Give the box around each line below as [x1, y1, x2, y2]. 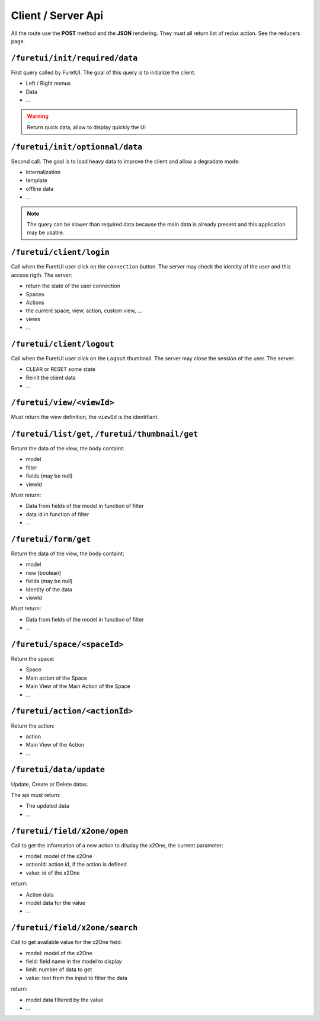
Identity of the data [25, 585, 72, 593]
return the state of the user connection [25, 282, 121, 290]
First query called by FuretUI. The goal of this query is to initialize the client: [11, 69, 196, 76]
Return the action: [11, 722, 55, 729]
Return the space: [11, 655, 55, 662]
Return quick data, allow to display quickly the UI [27, 123, 146, 130]
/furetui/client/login [11, 248, 110, 257]
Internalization [25, 169, 61, 176]
